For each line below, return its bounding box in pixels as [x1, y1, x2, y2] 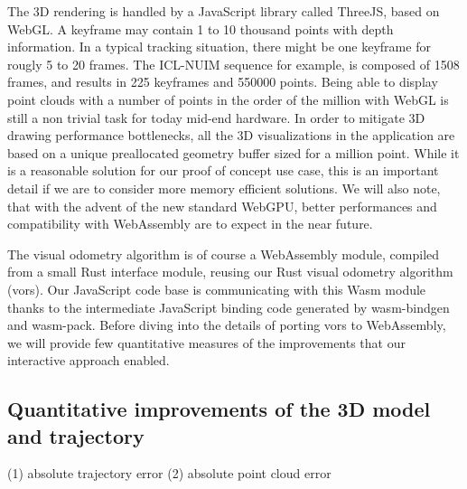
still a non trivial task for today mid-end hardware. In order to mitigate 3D [7, 108, 425, 127]
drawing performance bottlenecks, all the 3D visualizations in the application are [7, 126, 455, 145]
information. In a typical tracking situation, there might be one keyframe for [7, 37, 431, 56]
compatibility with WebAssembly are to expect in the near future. [7, 214, 373, 233]
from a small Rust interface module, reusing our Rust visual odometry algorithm [7, 262, 453, 281]
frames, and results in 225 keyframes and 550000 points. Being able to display [7, 72, 438, 91]
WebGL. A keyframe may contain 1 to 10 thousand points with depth [7, 19, 394, 38]
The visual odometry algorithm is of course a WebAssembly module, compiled [7, 244, 440, 263]
